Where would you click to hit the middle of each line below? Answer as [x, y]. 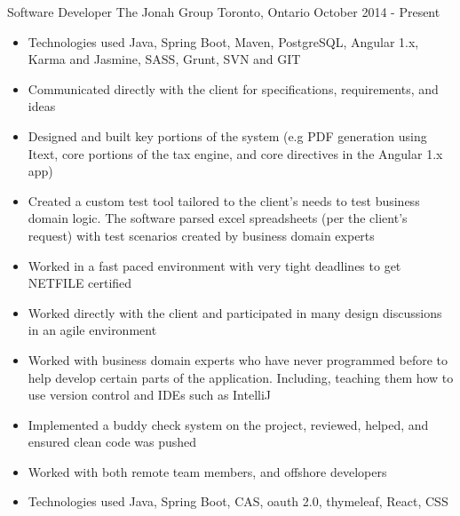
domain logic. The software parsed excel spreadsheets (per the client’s [218, 218]
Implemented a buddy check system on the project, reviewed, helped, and [228, 424]
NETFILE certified [80, 283]
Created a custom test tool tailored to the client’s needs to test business [224, 200]
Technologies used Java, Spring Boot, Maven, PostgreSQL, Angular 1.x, [223, 41]
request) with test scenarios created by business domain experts [201, 235]
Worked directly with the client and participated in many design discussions [235, 312]
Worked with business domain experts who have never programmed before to [238, 359]
